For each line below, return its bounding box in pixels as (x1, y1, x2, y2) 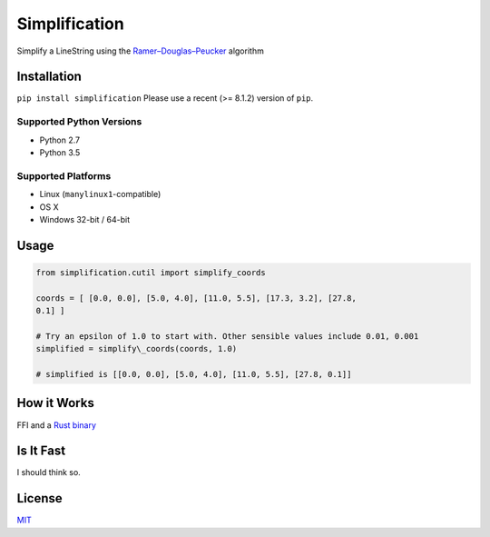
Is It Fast (16, 443, 66, 459)
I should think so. (16, 467, 81, 478)
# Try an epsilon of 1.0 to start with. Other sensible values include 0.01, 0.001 (35, 331, 419, 341)
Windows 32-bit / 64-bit (39, 214, 131, 224)
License (16, 491, 63, 506)
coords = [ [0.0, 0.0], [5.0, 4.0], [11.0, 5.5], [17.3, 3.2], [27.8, (35, 293, 358, 303)
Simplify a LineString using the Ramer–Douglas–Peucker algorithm (16, 45, 265, 56)
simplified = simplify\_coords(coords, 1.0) (35, 343, 238, 354)
